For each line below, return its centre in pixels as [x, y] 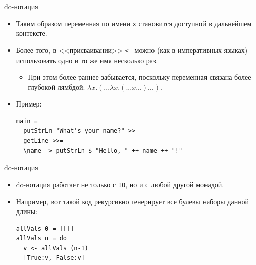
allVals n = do [41, 238]
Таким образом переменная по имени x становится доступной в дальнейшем [134, 23]
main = [27, 121]
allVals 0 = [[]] [45, 228]
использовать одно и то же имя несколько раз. [87, 60]
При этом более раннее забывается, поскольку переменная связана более [140, 77]
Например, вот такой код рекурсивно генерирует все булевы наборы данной [133, 201]
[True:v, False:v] [54, 258]
